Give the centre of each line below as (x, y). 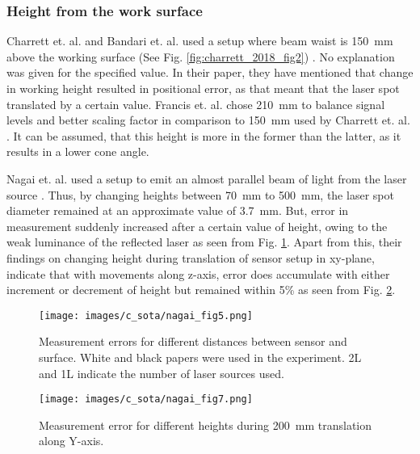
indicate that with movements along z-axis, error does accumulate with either (198, 273)
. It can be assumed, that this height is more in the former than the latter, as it (204, 135)
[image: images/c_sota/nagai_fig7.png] (146, 399)
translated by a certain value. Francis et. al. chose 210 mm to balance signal (196, 104)
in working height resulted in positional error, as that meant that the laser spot (203, 88)
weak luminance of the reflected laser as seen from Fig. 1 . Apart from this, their (204, 242)
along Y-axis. (71, 441)
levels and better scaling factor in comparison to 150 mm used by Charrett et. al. (208, 120)
